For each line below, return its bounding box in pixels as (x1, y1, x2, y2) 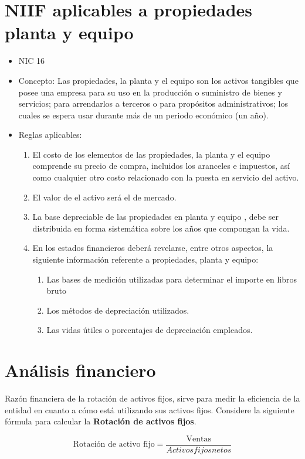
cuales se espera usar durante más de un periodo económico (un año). (18, 108, 269, 121)
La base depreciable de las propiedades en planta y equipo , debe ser (32, 210, 279, 223)
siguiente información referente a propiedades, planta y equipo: (32, 253, 259, 266)
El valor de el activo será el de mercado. (32, 191, 177, 203)
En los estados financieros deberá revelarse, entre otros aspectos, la (32, 242, 273, 254)
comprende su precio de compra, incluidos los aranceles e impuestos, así (32, 159, 290, 172)
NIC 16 (18, 55, 45, 67)
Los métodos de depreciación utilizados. (46, 304, 189, 316)
